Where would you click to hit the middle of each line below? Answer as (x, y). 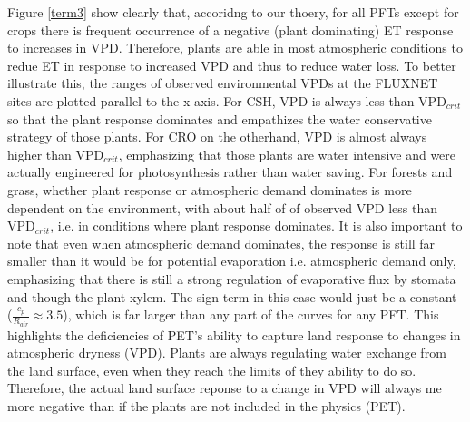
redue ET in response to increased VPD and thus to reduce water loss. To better (232, 65)
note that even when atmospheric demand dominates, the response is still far (221, 243)
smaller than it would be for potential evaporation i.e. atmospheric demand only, (232, 261)
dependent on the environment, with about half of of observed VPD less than (223, 207)
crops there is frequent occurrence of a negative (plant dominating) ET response (230, 29)
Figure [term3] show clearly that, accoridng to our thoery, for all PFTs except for (233, 12)
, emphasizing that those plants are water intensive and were (287, 154)
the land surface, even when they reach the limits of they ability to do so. (212, 370)
